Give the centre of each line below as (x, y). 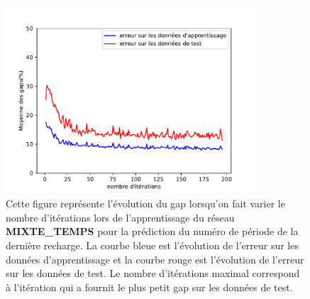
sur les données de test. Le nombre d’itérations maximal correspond (153, 273)
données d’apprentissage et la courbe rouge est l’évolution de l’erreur (155, 259)
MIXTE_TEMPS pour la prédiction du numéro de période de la (152, 231)
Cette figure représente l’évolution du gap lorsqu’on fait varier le (145, 203)
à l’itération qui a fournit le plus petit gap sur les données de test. (149, 287)
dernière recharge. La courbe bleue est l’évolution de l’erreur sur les (152, 245)
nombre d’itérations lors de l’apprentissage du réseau (120, 217)
